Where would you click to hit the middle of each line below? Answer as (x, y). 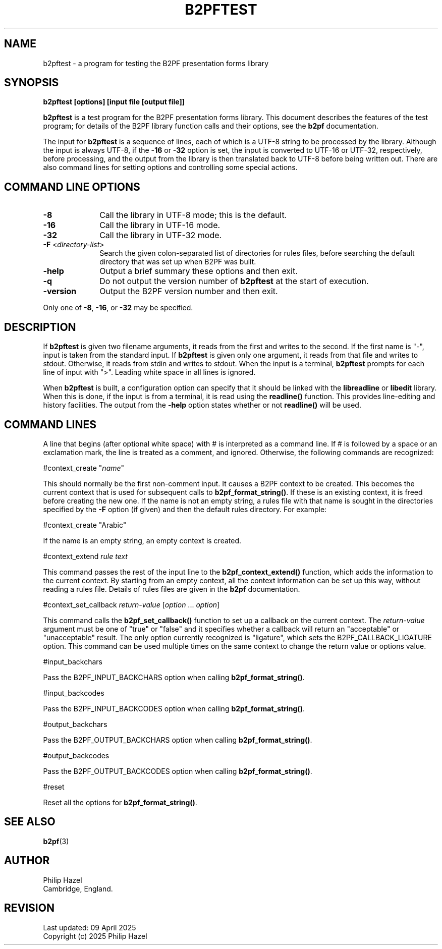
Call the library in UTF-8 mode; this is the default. (193, 215)
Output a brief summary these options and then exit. (199, 271)
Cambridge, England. (78, 888)
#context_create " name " (84, 468)
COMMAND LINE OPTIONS (72, 187)
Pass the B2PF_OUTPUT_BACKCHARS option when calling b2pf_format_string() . (178, 740)
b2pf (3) (56, 841)
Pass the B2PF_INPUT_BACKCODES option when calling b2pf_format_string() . (174, 708)
